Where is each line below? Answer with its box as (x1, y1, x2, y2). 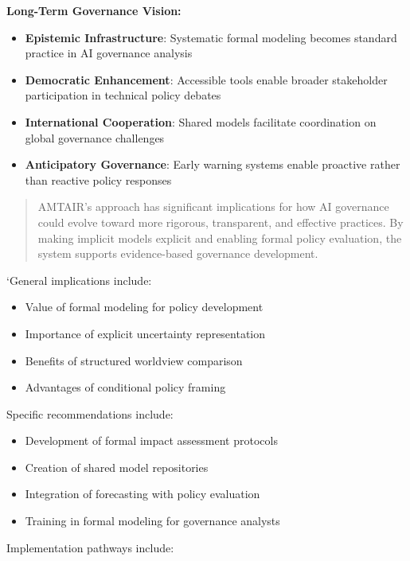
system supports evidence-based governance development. (37, 245, 318, 262)
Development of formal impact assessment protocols (25, 432, 278, 449)
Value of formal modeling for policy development (25, 298, 264, 315)
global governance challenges (25, 129, 165, 146)
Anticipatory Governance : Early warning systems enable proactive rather (25, 156, 400, 173)
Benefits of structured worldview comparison (25, 352, 243, 368)
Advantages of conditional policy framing (25, 379, 226, 395)
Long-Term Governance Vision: (6, 2, 182, 18)
